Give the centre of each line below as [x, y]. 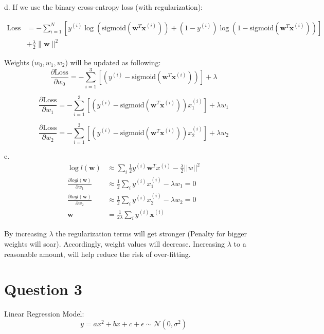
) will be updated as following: [113, 62]
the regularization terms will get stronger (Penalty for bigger [151, 234]
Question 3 [43, 289]
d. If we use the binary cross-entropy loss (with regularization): [103, 7]
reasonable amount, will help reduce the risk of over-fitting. [97, 254]
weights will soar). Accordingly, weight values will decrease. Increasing [115, 243]
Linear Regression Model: [44, 314]
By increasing [25, 234]
